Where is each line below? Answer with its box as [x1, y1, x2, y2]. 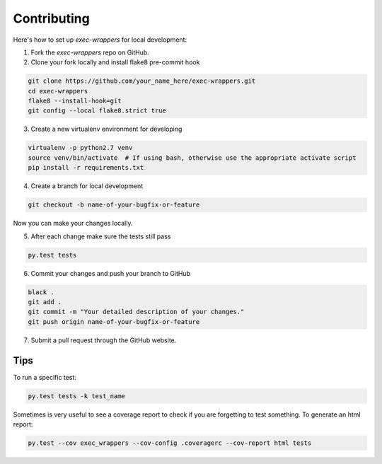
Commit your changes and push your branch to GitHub [30, 269, 191, 277]
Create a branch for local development [30, 182, 144, 190]
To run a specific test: [13, 373, 77, 381]
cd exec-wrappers [28, 87, 88, 95]
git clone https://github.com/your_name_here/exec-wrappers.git [28, 77, 256, 85]
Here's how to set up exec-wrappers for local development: [13, 35, 187, 44]
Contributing [13, 11, 90, 26]
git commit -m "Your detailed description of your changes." [28, 308, 245, 316]
